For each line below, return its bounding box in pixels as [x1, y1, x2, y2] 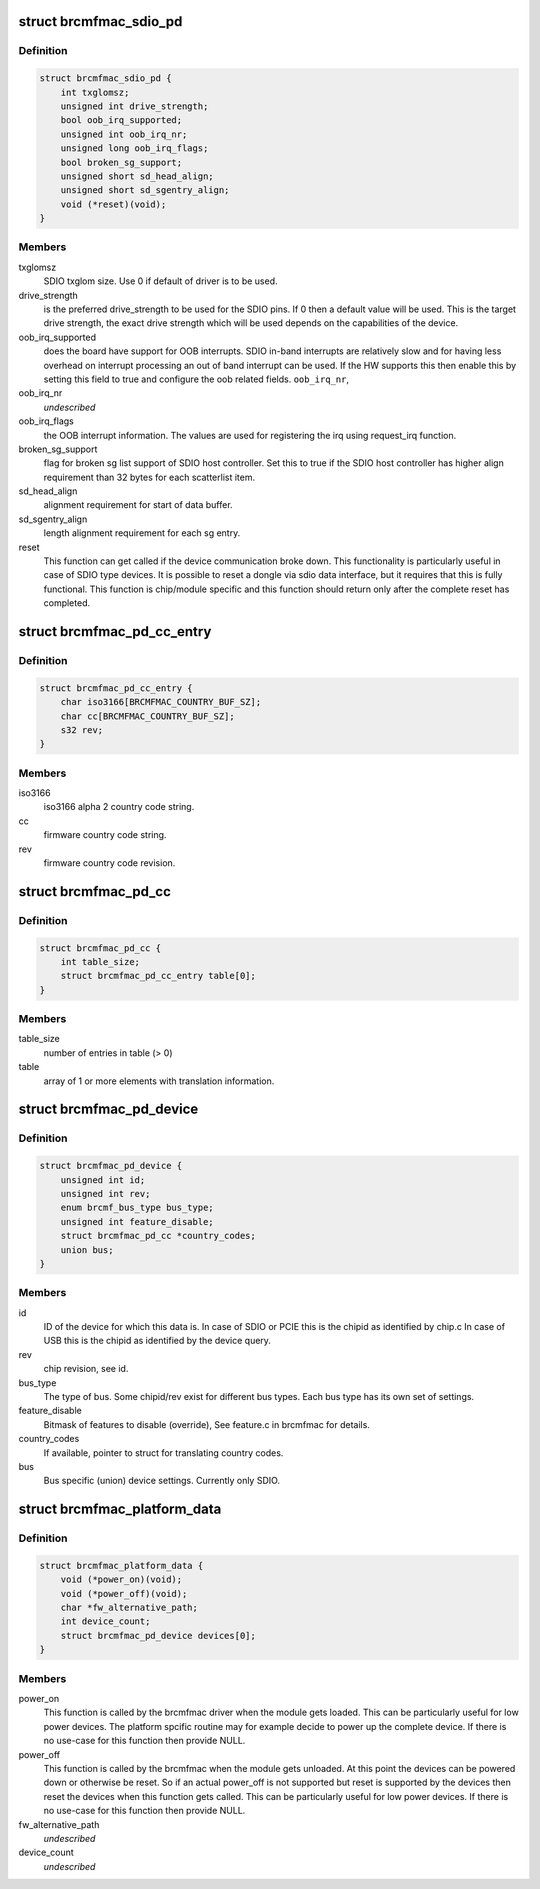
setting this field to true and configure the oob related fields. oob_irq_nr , [43, 373, 350, 385]
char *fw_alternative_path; [60, 1602, 199, 1614]
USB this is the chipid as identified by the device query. [43, 1335, 272, 1347]
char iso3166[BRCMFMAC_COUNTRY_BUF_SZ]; [60, 696, 262, 708]
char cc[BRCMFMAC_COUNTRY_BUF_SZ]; [60, 710, 235, 722]
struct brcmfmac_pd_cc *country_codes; [60, 1230, 257, 1242]
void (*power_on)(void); [60, 1574, 183, 1585]
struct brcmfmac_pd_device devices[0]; [60, 1630, 257, 1641]
